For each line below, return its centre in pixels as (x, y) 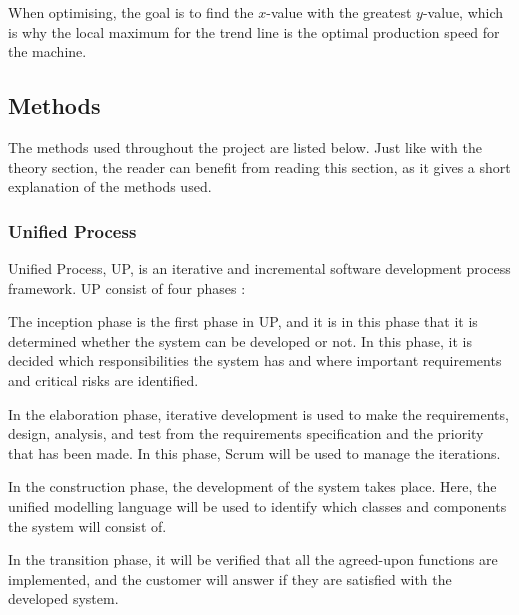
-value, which (463, 12)
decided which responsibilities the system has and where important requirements (255, 360)
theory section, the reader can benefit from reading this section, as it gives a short (259, 166)
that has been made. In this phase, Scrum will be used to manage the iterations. (254, 452)
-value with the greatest (339, 12)
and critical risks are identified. (103, 379)
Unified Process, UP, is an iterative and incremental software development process (259, 267)
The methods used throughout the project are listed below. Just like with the (245, 146)
